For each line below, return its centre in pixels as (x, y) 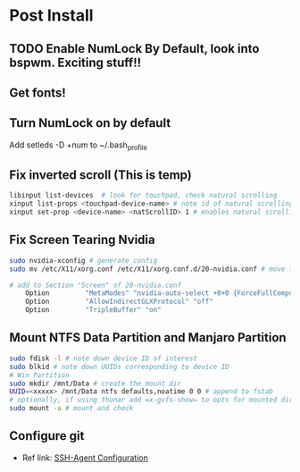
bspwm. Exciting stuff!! (75, 62)
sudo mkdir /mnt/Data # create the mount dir (95, 383)
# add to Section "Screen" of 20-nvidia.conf (95, 285)
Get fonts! (38, 93)
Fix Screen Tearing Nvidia (82, 240)
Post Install (51, 16)
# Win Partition (39, 375)
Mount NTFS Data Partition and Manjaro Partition (148, 337)
